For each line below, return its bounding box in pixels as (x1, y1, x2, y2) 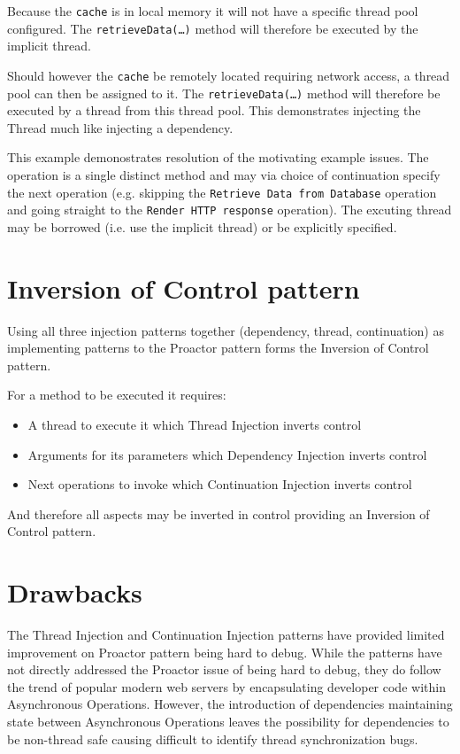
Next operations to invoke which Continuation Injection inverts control (27, 475, 412, 494)
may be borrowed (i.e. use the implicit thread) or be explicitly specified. (7, 217, 397, 236)
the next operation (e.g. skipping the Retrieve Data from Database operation (7, 183, 437, 201)
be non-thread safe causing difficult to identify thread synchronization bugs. (7, 729, 418, 748)
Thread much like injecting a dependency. (7, 118, 234, 136)
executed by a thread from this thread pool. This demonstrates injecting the (7, 101, 421, 120)
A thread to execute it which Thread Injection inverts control (27, 416, 362, 433)
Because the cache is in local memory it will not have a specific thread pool (7, 2, 418, 19)
